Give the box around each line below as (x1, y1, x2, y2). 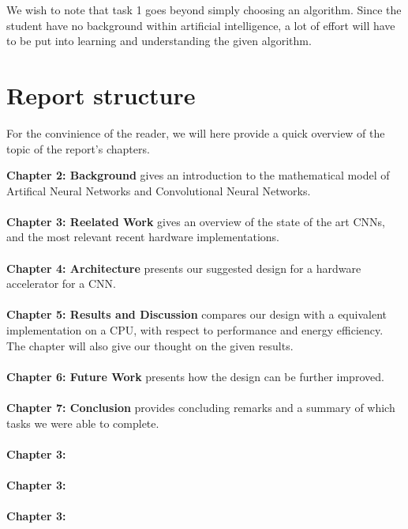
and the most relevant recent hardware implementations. (6, 229, 280, 245)
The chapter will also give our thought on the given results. (6, 337, 294, 353)
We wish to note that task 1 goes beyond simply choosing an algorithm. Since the (6, 2, 402, 17)
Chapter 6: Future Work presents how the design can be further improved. (6, 368, 384, 384)
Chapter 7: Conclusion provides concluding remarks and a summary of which (6, 399, 395, 415)
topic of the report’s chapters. (6, 140, 150, 157)
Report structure (6, 78, 196, 111)
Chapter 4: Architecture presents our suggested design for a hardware (6, 259, 361, 276)
